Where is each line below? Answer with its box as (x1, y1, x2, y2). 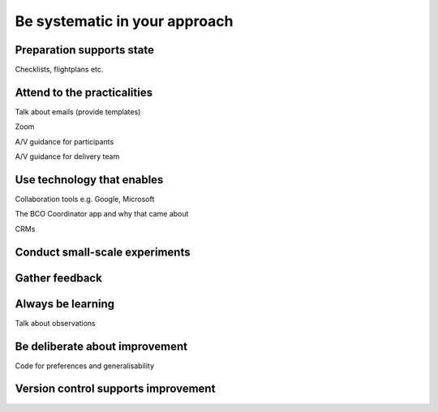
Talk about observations (15, 318, 97, 328)
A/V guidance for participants (15, 136, 114, 146)
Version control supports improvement (15, 382, 216, 396)
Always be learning (15, 297, 115, 311)
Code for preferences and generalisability (15, 361, 154, 371)
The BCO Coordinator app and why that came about (15, 209, 189, 219)
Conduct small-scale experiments (15, 245, 191, 259)
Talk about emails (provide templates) (15, 106, 141, 117)
